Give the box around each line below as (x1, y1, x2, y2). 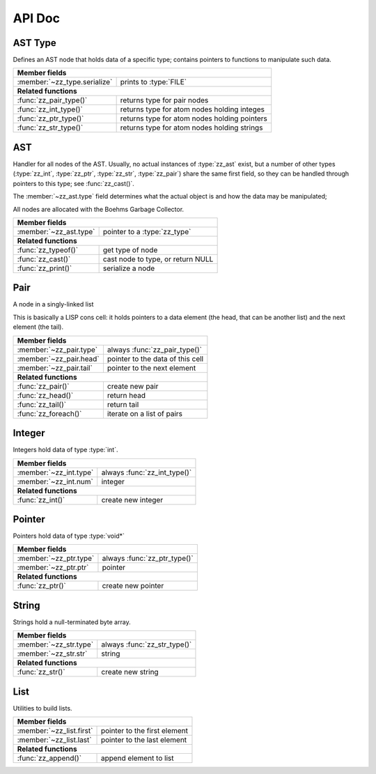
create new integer (101, 495, 164, 504)
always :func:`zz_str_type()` (101, 640, 192, 649)
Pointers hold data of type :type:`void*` (13, 532, 125, 540)
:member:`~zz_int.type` (17, 467, 94, 477)
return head (107, 390, 146, 400)
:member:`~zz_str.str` (17, 649, 88, 658)
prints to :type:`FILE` (120, 77, 187, 87)
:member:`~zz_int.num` (17, 477, 93, 486)
